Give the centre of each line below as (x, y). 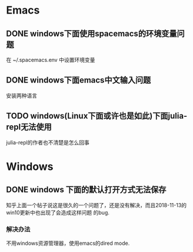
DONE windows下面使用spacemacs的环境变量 (91, 33)
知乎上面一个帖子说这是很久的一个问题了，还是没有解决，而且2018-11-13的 (96, 205)
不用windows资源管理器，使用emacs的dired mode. (68, 243)
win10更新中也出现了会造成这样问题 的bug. (58, 212)
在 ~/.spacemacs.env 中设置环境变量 (51, 60)
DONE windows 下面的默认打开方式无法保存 (86, 190)
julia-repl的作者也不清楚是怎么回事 (48, 142)
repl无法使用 (29, 127)
